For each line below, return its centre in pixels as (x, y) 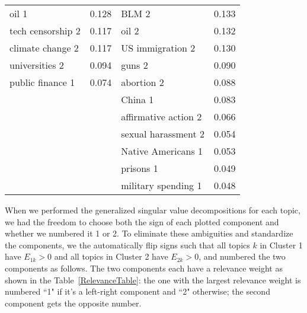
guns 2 (135, 65)
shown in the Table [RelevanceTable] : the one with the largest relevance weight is (153, 280)
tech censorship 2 (45, 31)
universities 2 (37, 65)
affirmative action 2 (162, 116)
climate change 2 (44, 48)
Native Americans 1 (162, 151)
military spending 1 (162, 185)
